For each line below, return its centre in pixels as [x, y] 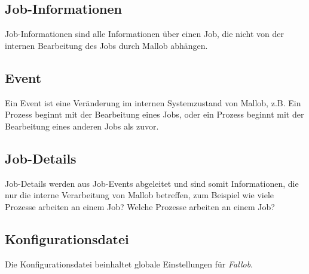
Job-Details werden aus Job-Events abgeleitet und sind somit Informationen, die [152, 183]
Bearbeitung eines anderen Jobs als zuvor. [82, 126]
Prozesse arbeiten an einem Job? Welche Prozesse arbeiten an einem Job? [140, 206]
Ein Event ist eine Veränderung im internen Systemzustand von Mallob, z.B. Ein [153, 102]
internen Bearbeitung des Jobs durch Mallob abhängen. [106, 45]
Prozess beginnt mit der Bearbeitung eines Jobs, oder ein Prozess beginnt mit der [154, 114]
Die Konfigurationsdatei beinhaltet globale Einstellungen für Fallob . [129, 264]
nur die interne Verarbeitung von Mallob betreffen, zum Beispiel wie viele [140, 195]
